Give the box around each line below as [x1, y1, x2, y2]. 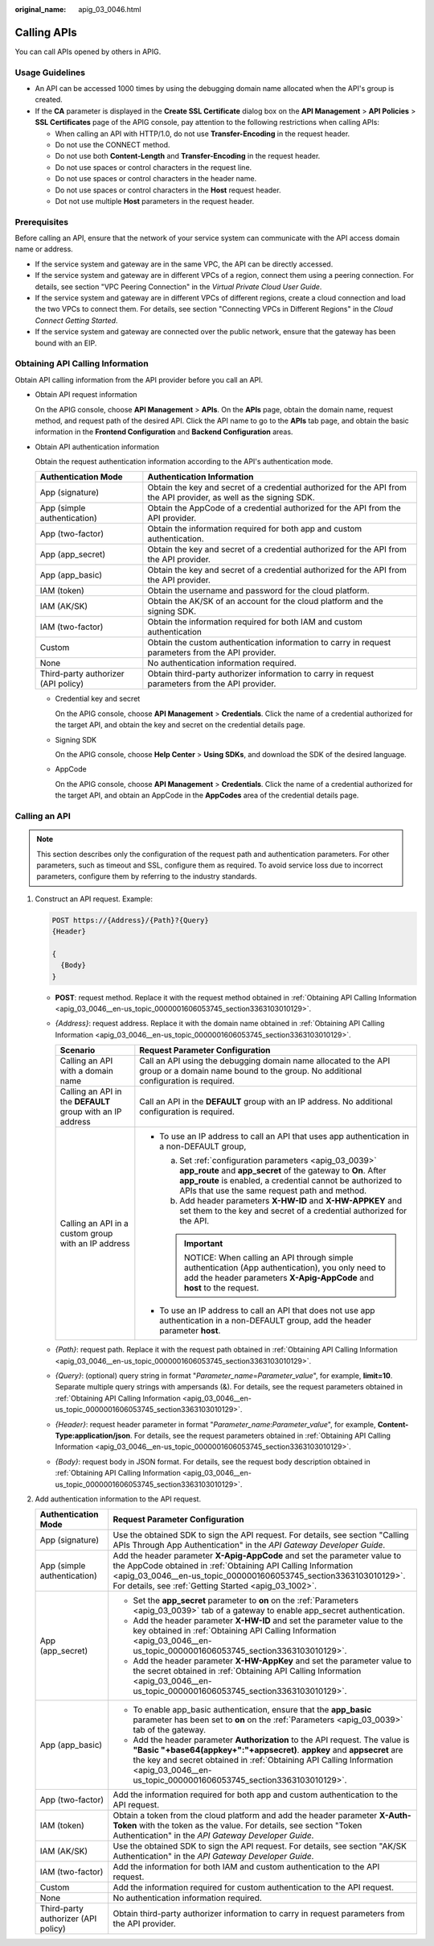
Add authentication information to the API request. [35, 1494, 201, 1504]
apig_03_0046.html [78, 5, 141, 14]
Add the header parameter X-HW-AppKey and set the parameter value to [133, 1655, 411, 1667]
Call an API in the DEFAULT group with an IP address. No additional [139, 1096, 393, 1108]
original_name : [14, 5, 67, 14]
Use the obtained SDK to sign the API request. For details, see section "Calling [113, 1530, 409, 1541]
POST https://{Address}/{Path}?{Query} [51, 915, 209, 925]
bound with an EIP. [35, 338, 97, 348]
